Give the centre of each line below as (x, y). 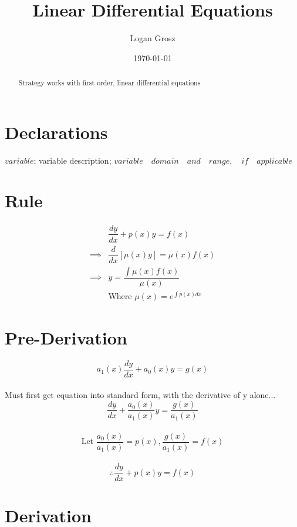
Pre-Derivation (66, 337)
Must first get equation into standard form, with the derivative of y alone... (140, 394)
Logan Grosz (153, 38)
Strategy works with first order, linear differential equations (109, 83)
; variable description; (72, 160)
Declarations (56, 132)
